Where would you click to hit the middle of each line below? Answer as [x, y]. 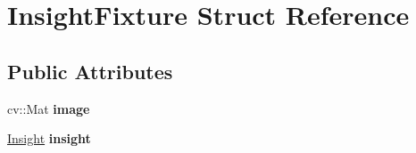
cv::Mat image [49, 108]
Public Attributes [90, 71]
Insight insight [49, 138]
